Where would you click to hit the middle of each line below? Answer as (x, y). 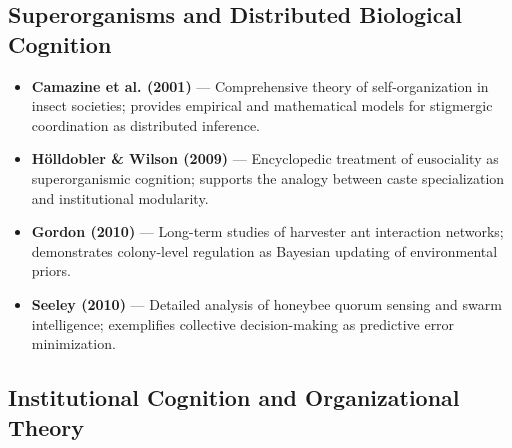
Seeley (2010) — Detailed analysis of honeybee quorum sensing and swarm (266, 303)
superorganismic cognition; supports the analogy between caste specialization (268, 177)
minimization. (73, 343)
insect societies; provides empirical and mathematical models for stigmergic (262, 105)
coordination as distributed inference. (145, 124)
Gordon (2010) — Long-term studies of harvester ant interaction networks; (267, 231)
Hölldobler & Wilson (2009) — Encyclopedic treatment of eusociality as (265, 158)
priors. (51, 270)
